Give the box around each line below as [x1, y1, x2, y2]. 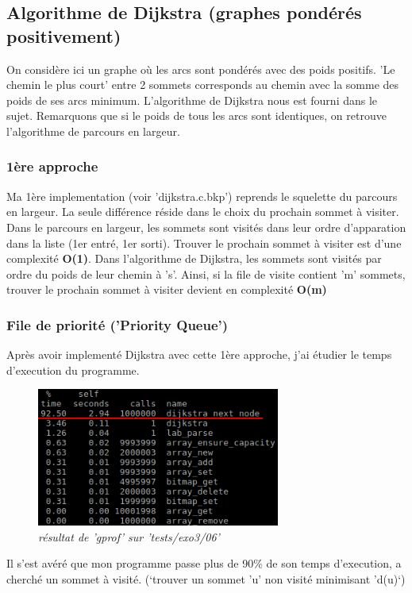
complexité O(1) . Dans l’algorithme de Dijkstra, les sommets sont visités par [6, 250, 382, 267]
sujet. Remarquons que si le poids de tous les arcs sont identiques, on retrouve [6, 107, 387, 124]
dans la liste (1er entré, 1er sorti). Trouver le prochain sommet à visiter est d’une [6, 234, 402, 251]
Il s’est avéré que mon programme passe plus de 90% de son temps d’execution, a [6, 555, 402, 572]
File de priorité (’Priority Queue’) [6, 314, 229, 334]
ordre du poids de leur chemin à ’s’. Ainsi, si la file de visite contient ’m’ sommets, [6, 265, 406, 282]
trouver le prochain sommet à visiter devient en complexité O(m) [6, 281, 327, 298]
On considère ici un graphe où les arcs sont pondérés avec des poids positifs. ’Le [6, 60, 395, 77]
